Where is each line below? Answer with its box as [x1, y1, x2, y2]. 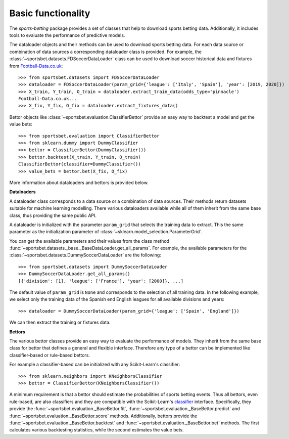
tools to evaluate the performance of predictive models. [9, 32, 125, 38]
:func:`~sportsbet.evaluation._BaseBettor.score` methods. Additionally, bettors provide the [9, 413, 198, 419]
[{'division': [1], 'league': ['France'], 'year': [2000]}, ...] [18, 278, 184, 284]
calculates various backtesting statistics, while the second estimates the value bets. [9, 427, 184, 433]
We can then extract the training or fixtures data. [9, 319, 111, 326]
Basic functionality [9, 8, 90, 19]
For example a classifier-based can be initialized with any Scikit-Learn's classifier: [9, 362, 180, 368]
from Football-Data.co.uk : [9, 63, 63, 69]
